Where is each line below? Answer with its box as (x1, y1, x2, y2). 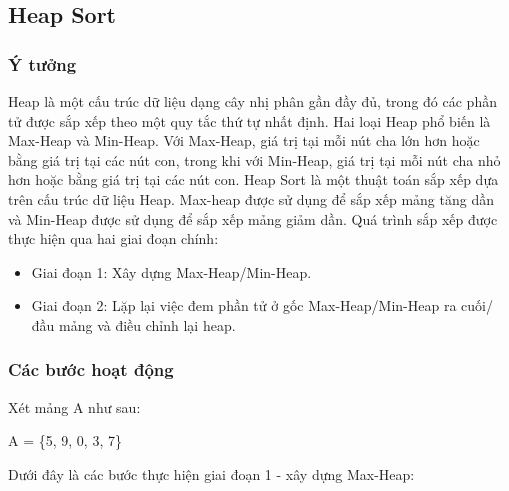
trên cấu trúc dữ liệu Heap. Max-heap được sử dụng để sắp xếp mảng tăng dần (8, 188, 494, 209)
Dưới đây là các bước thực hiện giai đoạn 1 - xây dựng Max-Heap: (8, 463, 415, 484)
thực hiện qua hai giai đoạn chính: (8, 228, 219, 249)
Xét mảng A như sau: (8, 396, 141, 417)
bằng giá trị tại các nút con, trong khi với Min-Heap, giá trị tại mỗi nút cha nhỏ (8, 149, 501, 170)
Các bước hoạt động (8, 357, 174, 382)
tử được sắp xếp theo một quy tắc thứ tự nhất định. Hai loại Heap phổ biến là (8, 110, 491, 131)
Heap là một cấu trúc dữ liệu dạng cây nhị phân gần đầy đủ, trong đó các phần (8, 91, 497, 111)
